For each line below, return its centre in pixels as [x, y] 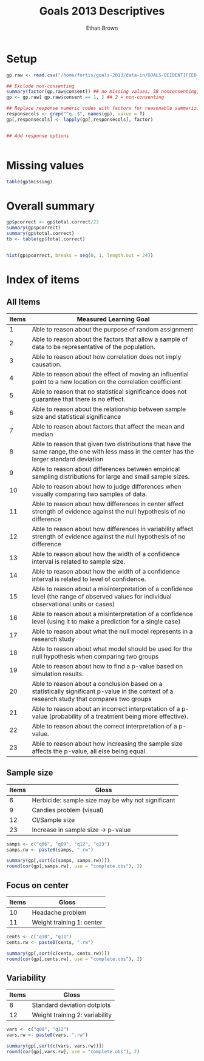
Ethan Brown [102, 28]
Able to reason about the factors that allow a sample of [110, 339]
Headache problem [59, 912]
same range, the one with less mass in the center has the [113, 452]
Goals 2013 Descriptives [102, 11]
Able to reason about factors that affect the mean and [108, 426]
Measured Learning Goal [113, 319]
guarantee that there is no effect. [79, 399]
